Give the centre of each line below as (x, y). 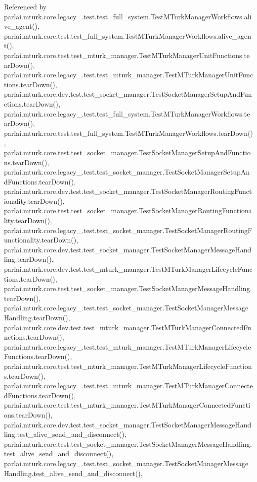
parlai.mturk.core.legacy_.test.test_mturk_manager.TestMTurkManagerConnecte (128, 386)
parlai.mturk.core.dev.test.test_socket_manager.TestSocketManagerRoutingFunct (128, 191)
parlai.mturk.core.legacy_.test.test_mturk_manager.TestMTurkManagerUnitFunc (128, 75)
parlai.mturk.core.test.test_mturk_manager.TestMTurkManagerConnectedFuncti (127, 405)
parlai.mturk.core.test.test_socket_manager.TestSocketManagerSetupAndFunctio (127, 152)
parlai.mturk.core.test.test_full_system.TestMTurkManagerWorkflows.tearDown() (128, 133)
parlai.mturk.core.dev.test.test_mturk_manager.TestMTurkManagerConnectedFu (128, 327)
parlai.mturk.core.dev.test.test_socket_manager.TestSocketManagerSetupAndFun (128, 94)
